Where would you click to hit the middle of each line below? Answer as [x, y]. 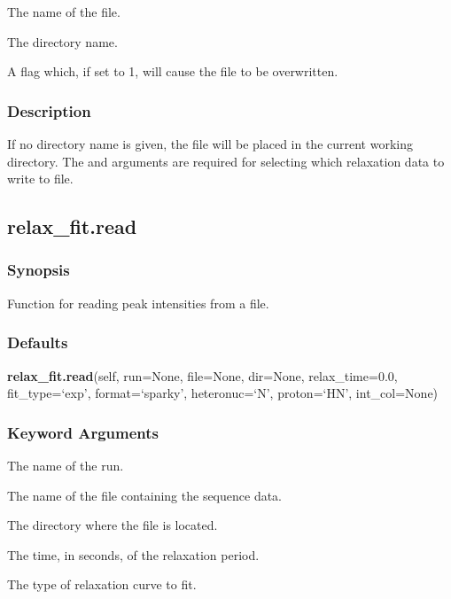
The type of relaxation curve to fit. [102, 584]
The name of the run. [66, 465]
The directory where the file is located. [113, 525]
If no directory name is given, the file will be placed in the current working [210, 144]
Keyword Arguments [83, 432]
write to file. [40, 179]
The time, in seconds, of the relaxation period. [133, 554]
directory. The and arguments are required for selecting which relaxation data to [226, 161]
